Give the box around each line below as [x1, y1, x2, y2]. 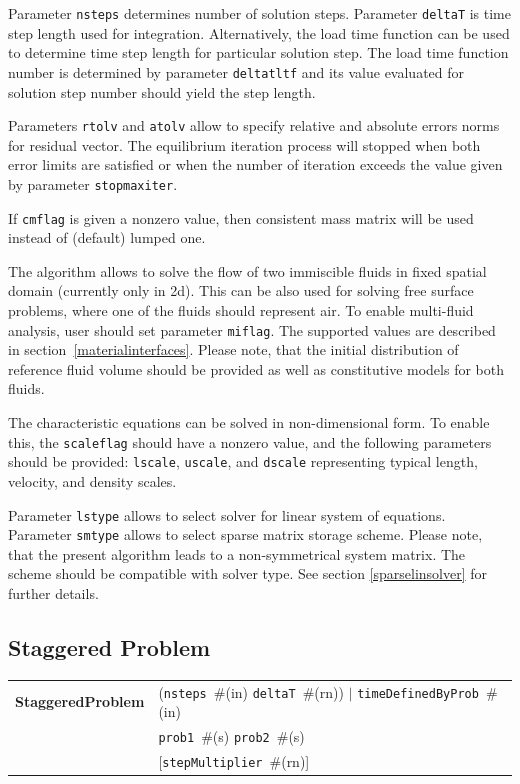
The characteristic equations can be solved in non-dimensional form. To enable [8, 412, 490, 433]
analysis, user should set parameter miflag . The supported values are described [8, 319, 496, 340]
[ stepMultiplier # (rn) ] [158, 751, 310, 772]
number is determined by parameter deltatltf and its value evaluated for [8, 61, 465, 82]
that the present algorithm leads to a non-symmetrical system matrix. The [8, 543, 466, 564]
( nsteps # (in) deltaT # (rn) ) [158, 681, 344, 702]
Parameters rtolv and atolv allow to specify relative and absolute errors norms [8, 115, 500, 136]
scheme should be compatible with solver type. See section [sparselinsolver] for [8, 563, 487, 584]
